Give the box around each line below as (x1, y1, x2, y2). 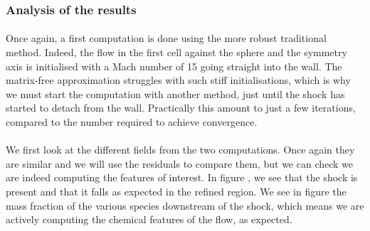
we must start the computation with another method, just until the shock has (6, 86, 345, 101)
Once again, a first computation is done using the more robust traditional (6, 31, 327, 45)
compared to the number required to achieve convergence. (6, 114, 258, 129)
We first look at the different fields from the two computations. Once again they (6, 142, 355, 157)
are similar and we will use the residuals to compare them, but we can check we (6, 156, 354, 171)
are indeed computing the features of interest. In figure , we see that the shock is (6, 170, 358, 185)
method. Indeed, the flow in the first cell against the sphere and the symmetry (6, 45, 347, 60)
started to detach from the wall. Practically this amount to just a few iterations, (6, 100, 356, 115)
